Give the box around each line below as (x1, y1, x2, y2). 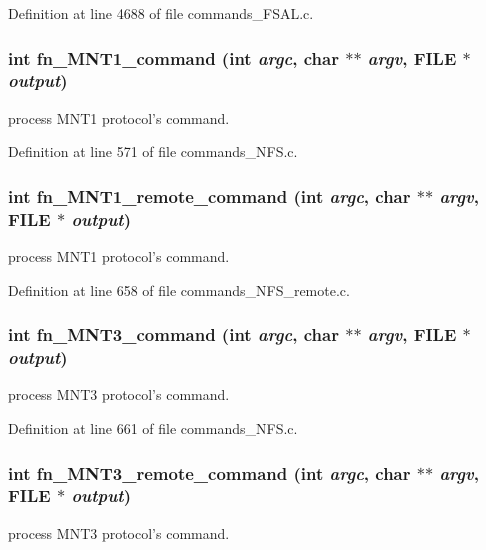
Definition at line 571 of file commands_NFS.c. (8, 141, 298, 162)
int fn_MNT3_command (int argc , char (8, 322, 339, 347)
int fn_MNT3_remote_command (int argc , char (8, 460, 411, 485)
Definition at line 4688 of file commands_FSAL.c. (8, 3, 314, 23)
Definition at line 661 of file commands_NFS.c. (8, 417, 298, 438)
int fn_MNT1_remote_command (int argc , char (8, 183, 411, 208)
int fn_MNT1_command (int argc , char (8, 45, 339, 70)
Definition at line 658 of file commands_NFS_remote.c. (8, 279, 350, 300)
